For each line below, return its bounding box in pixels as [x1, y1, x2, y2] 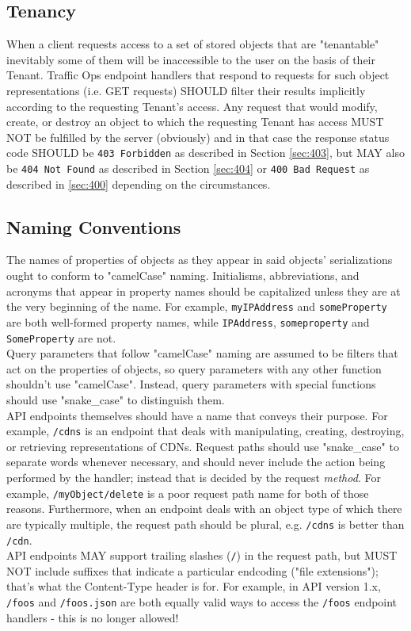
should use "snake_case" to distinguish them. [6, 392, 225, 407]
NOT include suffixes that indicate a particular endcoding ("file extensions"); [6, 562, 379, 579]
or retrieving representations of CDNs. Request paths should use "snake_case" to [6, 438, 399, 454]
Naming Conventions [6, 214, 181, 239]
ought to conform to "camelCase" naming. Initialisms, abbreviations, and [6, 267, 360, 284]
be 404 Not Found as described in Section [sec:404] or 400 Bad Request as [6, 160, 370, 177]
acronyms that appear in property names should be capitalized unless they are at [6, 282, 401, 299]
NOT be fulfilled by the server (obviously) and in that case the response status [6, 128, 390, 145]
